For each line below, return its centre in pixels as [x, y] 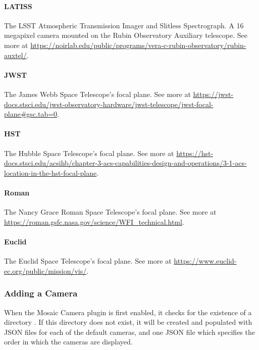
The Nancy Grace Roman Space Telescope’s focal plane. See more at [110, 212]
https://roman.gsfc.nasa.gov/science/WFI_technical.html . [94, 221]
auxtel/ [15, 55]
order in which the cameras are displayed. [68, 342]
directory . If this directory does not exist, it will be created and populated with [128, 322]
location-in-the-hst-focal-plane [50, 172]
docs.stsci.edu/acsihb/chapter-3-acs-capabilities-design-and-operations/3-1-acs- [125, 163]
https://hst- [195, 153]
